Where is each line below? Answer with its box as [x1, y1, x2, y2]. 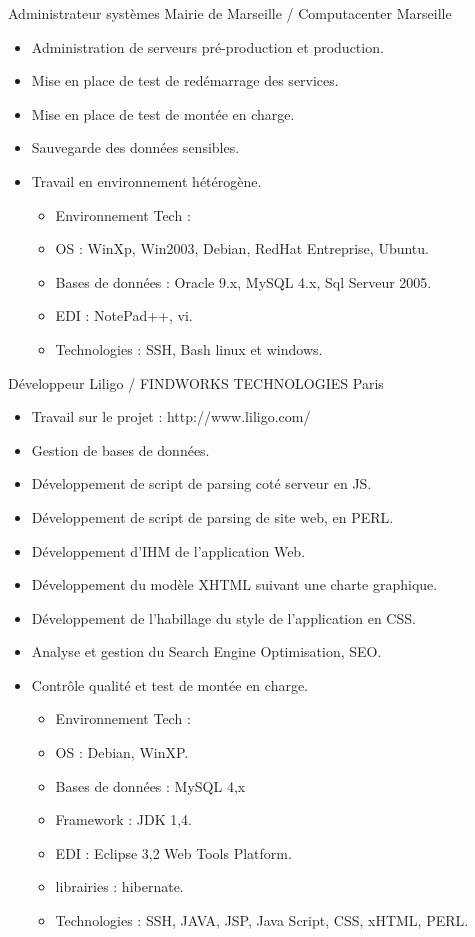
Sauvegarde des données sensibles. [31, 137, 240, 158]
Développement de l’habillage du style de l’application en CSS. [31, 607, 416, 628]
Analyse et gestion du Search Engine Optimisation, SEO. [31, 641, 382, 662]
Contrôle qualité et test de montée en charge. [31, 674, 309, 695]
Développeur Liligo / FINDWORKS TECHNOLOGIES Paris [8, 372, 384, 393]
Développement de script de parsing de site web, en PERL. [31, 506, 394, 527]
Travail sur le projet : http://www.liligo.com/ [31, 406, 311, 427]
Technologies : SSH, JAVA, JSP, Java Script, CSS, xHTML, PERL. [55, 910, 469, 931]
